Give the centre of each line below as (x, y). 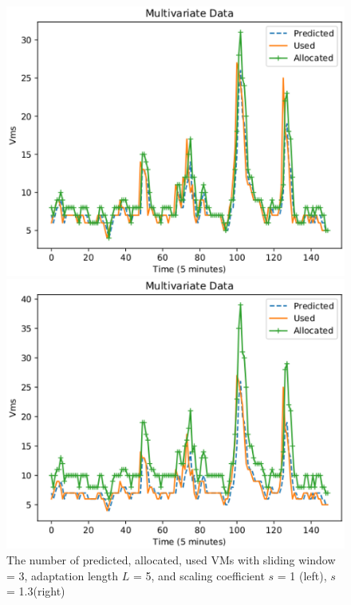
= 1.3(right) (36, 591)
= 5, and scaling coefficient (199, 575)
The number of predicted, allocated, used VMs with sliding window (171, 559)
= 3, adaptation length (63, 575)
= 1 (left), (302, 575)
